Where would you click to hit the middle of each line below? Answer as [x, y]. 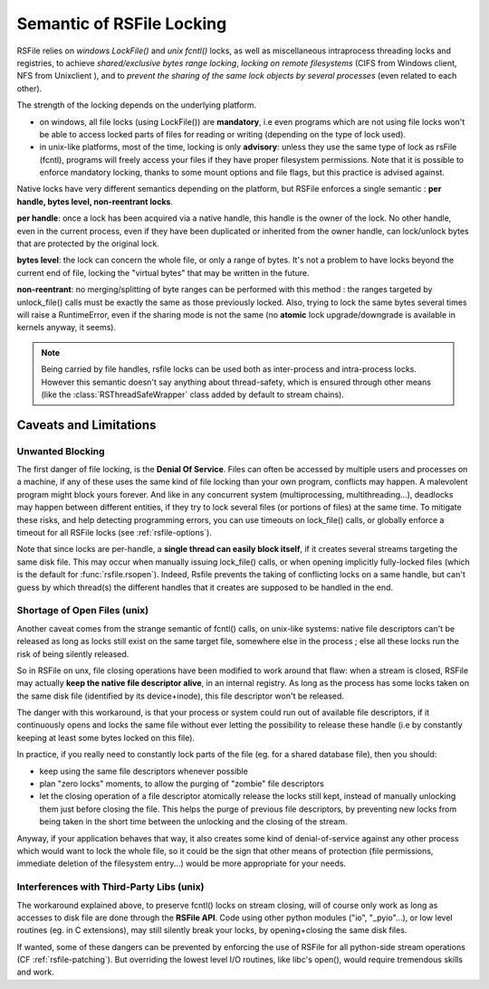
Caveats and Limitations [86, 425]
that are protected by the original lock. [88, 243]
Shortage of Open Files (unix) [83, 611]
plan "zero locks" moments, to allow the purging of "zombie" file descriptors [182, 784]
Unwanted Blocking [61, 451]
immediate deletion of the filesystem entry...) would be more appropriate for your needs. [182, 863]
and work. [35, 972]
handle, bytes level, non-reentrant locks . [95, 201]
